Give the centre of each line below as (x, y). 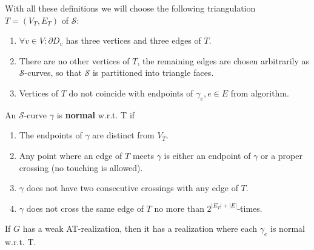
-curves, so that (53, 73)
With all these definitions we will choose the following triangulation (130, 8)
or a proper (282, 155)
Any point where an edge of (71, 155)
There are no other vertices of (74, 60)
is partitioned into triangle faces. (153, 73)
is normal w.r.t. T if (96, 114)
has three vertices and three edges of (133, 40)
